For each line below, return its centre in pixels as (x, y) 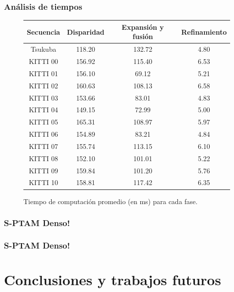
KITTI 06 (44, 134)
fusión (143, 36)
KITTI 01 (44, 73)
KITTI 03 (44, 97)
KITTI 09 (44, 170)
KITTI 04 (44, 110)
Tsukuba (43, 49)
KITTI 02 (44, 85)
